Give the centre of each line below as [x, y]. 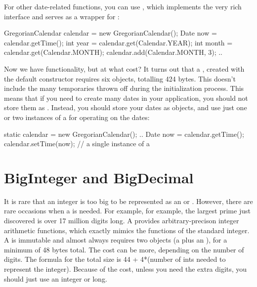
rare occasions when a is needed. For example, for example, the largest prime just [127, 211]
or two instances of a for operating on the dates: [77, 117]
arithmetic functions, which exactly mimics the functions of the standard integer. [127, 230]
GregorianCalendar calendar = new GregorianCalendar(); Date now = [110, 33]
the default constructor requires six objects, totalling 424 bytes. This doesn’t [120, 78]
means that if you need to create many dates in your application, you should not [126, 98]
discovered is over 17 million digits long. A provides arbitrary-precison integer [122, 221]
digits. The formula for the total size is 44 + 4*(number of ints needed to [115, 259]
